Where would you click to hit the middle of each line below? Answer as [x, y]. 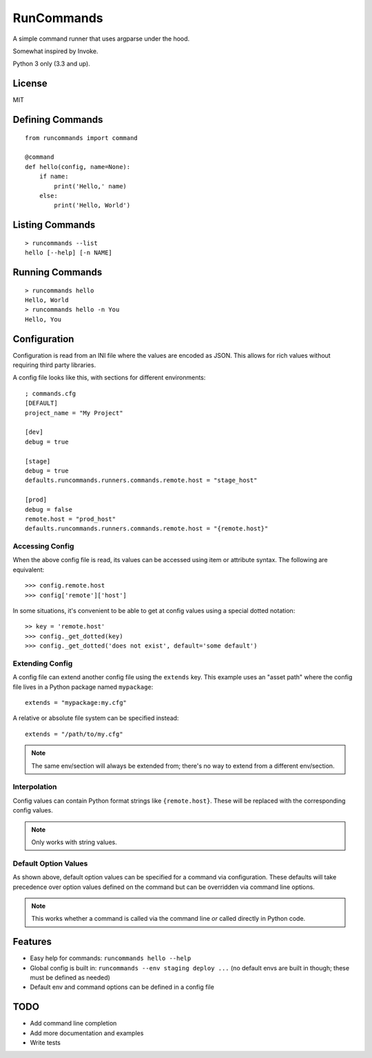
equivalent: [29, 570]
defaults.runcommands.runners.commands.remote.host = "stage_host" [141, 480]
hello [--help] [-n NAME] [69, 253]
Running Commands [58, 272]
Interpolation [35, 787]
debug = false [49, 509]
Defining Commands [58, 120]
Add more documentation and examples [87, 1033]
